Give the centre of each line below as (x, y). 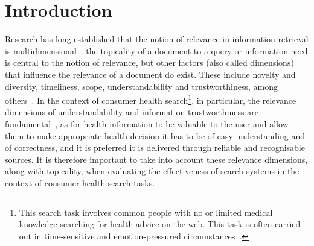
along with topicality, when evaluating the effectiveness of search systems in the (152, 171)
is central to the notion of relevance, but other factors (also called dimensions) (149, 62)
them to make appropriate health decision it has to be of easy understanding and (155, 135)
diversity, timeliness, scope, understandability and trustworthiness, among (141, 86)
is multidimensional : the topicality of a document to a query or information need (156, 50)
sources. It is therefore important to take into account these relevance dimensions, (156, 159)
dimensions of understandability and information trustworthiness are (132, 112)
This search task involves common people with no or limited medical (146, 212)
